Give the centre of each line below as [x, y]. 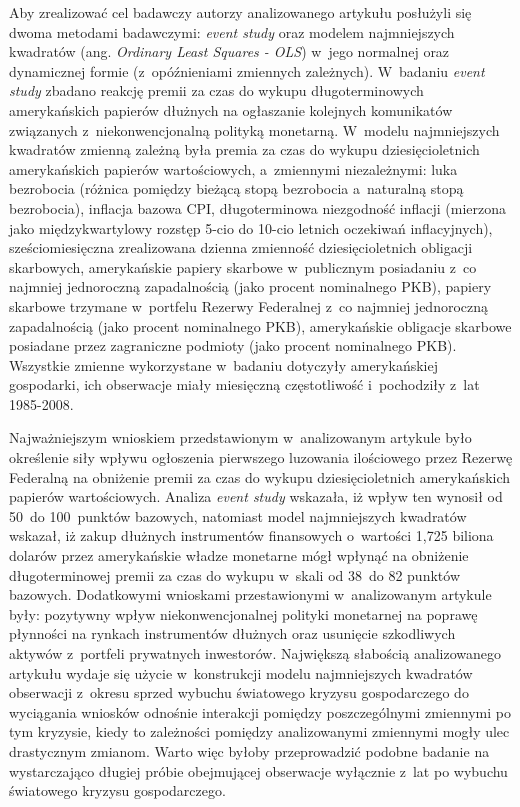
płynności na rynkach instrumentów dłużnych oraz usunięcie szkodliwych [232, 633]
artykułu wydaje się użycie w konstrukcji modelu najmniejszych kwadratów [241, 672]
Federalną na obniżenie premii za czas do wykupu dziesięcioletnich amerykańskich [260, 476]
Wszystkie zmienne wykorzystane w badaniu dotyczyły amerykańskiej [223, 364]
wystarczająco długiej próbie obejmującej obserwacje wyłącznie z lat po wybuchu [258, 770]
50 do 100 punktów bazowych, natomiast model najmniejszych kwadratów [238, 515]
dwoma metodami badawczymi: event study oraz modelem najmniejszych [232, 31]
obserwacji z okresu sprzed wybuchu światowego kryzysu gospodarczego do [239, 692]
